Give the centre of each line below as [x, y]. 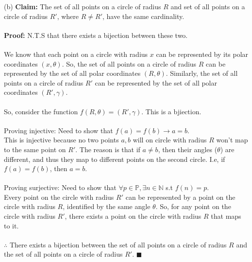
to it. [11, 225]
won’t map [232, 140]
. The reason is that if [108, 149]
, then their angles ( [188, 149]
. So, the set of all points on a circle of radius [129, 63]
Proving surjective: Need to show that [60, 187]
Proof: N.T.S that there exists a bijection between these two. [96, 35]
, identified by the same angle [107, 206]
